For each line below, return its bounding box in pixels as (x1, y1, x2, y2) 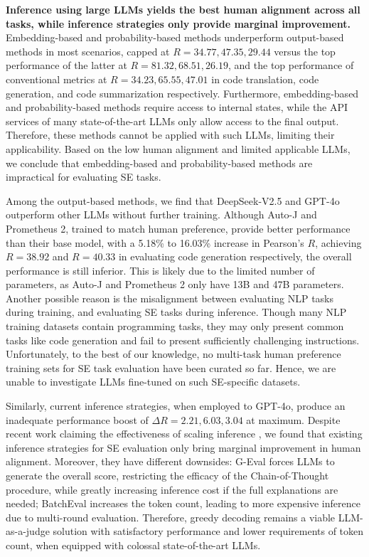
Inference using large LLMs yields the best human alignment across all (6, 2, 360, 16)
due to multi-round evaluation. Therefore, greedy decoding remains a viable (6, 509, 336, 524)
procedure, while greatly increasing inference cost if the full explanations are (6, 482, 338, 497)
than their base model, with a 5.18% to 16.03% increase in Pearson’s (6, 235, 304, 250)
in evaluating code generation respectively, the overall (118, 249, 352, 264)
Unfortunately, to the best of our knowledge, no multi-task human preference (6, 346, 341, 361)
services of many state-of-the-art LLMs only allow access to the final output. (6, 113, 339, 128)
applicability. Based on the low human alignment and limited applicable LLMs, (6, 141, 351, 156)
